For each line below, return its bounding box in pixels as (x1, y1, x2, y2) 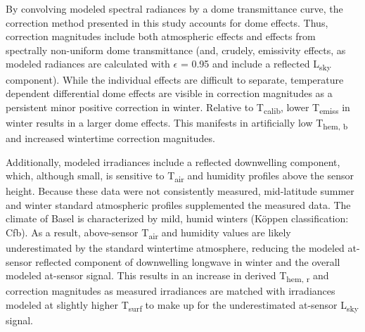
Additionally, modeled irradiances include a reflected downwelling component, (6, 154, 340, 169)
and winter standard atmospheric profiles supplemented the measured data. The (6, 197, 351, 212)
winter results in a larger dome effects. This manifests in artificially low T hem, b (6, 115, 348, 132)
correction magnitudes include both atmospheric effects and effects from (6, 29, 316, 44)
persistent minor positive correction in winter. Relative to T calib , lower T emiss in (6, 99, 350, 116)
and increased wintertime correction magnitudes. (6, 130, 215, 145)
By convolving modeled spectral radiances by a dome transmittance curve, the (6, 1, 343, 15)
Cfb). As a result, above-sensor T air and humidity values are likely (6, 225, 291, 241)
